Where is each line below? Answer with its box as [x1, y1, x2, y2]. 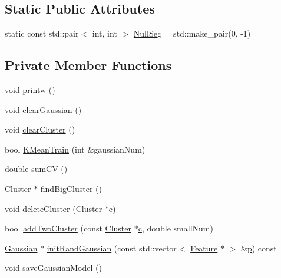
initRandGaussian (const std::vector [47, 241, 177, 254]
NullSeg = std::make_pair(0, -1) [133, 27, 251, 39]
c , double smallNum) [138, 222, 213, 234]
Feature [190, 241, 218, 254]
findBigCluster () [40, 182, 102, 194]
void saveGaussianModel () [5, 262, 102, 274]
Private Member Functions [5, 56, 172, 74]
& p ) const [240, 241, 277, 254]
